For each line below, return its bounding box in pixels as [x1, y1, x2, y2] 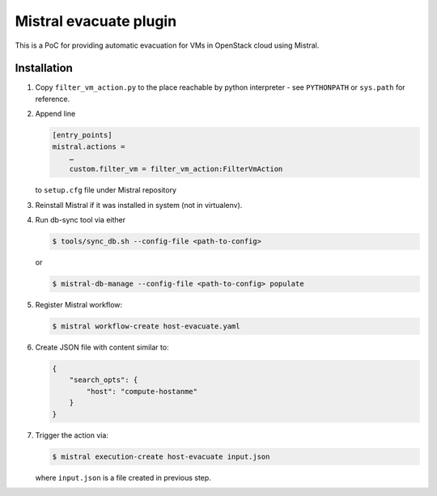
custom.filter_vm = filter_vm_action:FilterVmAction [69, 164, 283, 174]
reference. [35, 94, 70, 104]
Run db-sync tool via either [35, 215, 126, 225]
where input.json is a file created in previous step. [35, 473, 212, 482]
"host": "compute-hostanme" [86, 387, 198, 396]
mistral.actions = [52, 142, 125, 151]
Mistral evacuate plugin [15, 12, 177, 30]
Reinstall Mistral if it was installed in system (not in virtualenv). [35, 200, 243, 210]
